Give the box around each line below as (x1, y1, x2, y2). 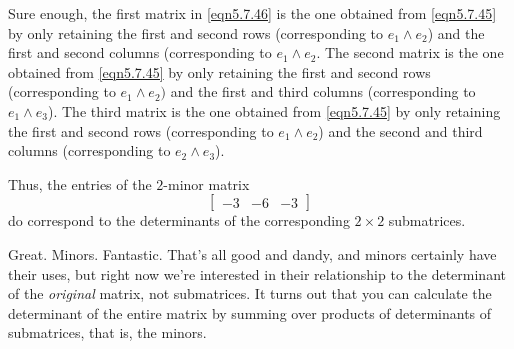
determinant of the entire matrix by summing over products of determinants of (8, 302, 492, 323)
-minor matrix (163, 173, 250, 194)
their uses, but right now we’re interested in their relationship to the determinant (8, 263, 506, 284)
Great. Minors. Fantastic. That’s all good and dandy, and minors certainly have (8, 243, 497, 264)
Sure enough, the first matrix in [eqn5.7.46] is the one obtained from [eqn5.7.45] (8, 3, 497, 23)
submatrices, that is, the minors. (8, 322, 207, 343)
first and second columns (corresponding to (8, 42, 272, 63)
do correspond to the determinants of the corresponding (8, 210, 350, 231)
